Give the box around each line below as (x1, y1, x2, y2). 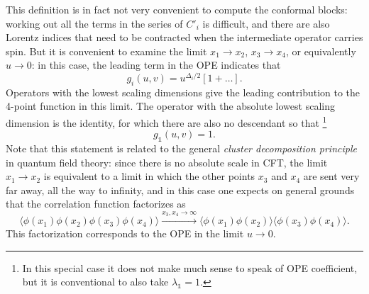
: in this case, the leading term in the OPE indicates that (31, 57, 281, 72)
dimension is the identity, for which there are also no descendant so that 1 (6, 113, 327, 130)
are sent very (303, 169, 360, 183)
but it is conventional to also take (22, 274, 169, 289)
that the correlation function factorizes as (6, 196, 186, 211)
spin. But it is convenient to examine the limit (6, 43, 207, 58)
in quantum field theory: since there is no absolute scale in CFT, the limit (6, 154, 328, 169)
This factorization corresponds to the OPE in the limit (6, 226, 244, 241)
